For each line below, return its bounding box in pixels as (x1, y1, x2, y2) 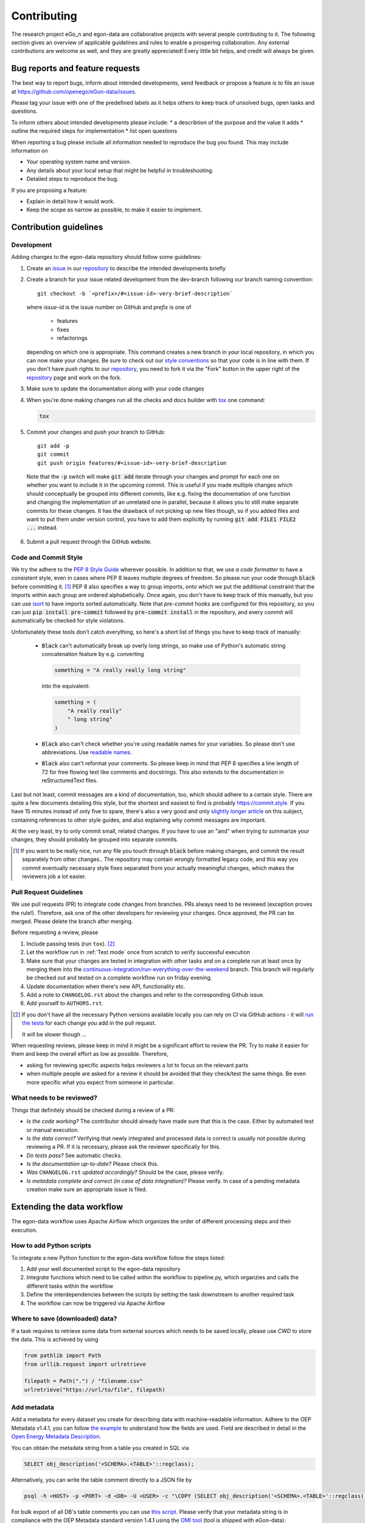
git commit (37, 451, 70, 458)
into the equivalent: (41, 682, 90, 690)
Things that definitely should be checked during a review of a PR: (11, 1106, 175, 1114)
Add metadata (11, 1403, 54, 1412)
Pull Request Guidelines (11, 888, 83, 896)
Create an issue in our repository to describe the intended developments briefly (26, 264, 226, 272)
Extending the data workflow (11, 1202, 123, 1212)
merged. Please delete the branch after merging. (11, 917, 133, 925)
